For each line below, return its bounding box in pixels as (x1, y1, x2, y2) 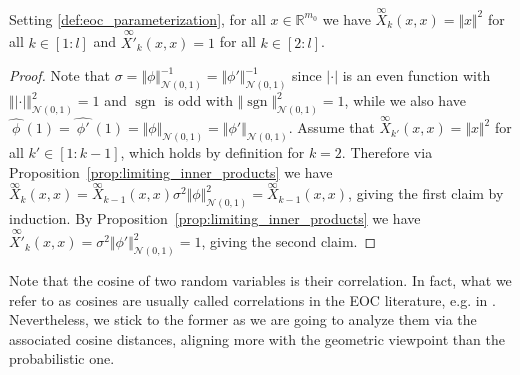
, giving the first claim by (348, 183, 504, 204)
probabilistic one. (9, 348, 115, 369)
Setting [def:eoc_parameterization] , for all (9, 8, 266, 29)
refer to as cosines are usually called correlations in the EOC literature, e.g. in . (9, 289, 496, 310)
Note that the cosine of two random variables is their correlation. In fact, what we (9, 269, 512, 290)
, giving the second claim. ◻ (201, 231, 377, 252)
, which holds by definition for (120, 142, 305, 163)
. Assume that (288, 117, 375, 138)
